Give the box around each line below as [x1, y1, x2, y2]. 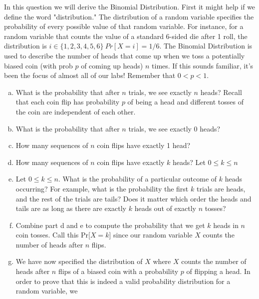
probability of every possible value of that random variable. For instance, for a [4, 21, 244, 31]
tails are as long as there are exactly [15, 203, 126, 213]
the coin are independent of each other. [15, 106, 136, 116]
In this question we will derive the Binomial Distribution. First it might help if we [4, 1, 256, 11]
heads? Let [172, 156, 206, 167]
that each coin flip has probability [15, 96, 120, 107]
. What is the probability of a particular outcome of [58, 173, 217, 184]
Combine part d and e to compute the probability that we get [15, 219, 205, 230]
